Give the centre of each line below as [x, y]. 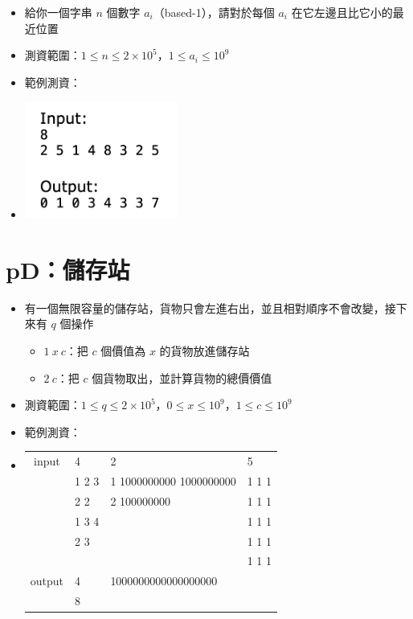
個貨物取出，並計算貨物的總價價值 [182, 377]
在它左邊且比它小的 [342, 12]
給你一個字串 [58, 12]
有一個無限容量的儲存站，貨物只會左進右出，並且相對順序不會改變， [204, 307]
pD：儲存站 [68, 269]
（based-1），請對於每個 [214, 12]
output [47, 581]
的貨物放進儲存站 [204, 351]
